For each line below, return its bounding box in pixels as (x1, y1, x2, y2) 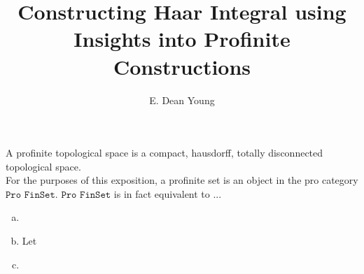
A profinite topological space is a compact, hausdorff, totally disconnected (6, 145, 323, 160)
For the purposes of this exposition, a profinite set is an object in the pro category (6, 173, 358, 187)
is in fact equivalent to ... (113, 186, 222, 201)
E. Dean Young (149, 92, 215, 107)
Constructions (113, 52, 251, 80)
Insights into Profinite (73, 24, 290, 53)
